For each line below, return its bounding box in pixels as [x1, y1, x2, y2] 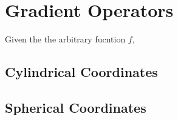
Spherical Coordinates [5, 98, 146, 116]
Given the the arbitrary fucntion [5, 33, 126, 45]
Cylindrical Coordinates [5, 62, 158, 81]
